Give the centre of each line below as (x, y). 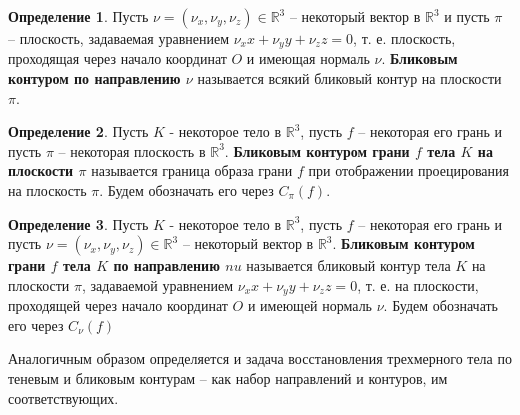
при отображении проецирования (408, 170)
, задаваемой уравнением (157, 284)
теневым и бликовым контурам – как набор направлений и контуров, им (228, 378)
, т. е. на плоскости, (418, 284)
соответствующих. (63, 397)
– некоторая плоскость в (132, 150)
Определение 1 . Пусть (78, 16)
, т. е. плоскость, (404, 38)
